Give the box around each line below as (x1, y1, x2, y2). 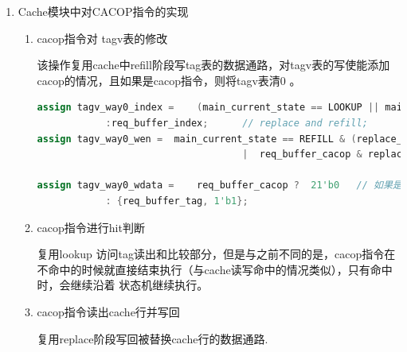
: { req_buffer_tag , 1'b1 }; (105, 195, 249, 207)
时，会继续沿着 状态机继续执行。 (37, 277, 209, 293)
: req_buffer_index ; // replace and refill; (105, 117, 368, 129)
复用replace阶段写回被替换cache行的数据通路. (37, 330, 268, 346)
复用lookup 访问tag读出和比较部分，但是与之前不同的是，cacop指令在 (37, 246, 396, 262)
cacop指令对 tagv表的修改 (37, 29, 168, 46)
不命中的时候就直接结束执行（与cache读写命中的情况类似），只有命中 (37, 261, 393, 277)
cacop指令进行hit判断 (37, 219, 145, 235)
